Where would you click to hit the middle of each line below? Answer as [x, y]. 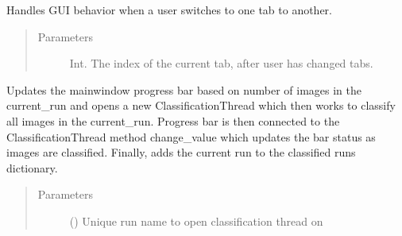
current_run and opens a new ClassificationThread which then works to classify [201, 105]
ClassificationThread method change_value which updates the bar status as [191, 136]
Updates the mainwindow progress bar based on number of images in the [184, 89]
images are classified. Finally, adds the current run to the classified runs [181, 152]
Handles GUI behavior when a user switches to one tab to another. [170, 10]
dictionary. [32, 167]
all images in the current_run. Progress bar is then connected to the [173, 120]
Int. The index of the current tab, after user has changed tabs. [221, 63]
